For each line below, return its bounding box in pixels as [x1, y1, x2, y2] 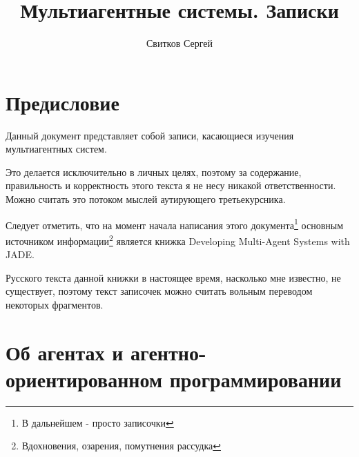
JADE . [6, 247, 35, 262]
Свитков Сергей [146, 36, 213, 50]
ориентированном [6, 364, 162, 393]
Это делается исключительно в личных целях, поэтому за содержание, [6, 164, 302, 179]
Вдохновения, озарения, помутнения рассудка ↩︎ [21, 438, 221, 453]
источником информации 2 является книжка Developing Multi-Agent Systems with [6, 231, 350, 248]
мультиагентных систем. [6, 142, 107, 156]
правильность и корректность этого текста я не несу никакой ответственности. [6, 178, 336, 193]
